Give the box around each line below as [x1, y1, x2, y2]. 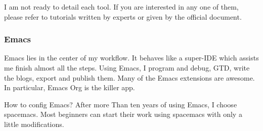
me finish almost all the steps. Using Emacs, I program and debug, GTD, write [4, 62, 250, 73]
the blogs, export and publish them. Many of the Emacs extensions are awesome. [4, 72, 255, 83]
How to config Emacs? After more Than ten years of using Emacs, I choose [4, 99, 237, 109]
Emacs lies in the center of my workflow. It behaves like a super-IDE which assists [4, 52, 259, 63]
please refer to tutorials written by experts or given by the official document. [4, 11, 242, 22]
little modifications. [4, 118, 64, 129]
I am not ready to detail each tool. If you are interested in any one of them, [4, 2, 239, 12]
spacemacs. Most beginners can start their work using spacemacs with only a [4, 109, 242, 119]
